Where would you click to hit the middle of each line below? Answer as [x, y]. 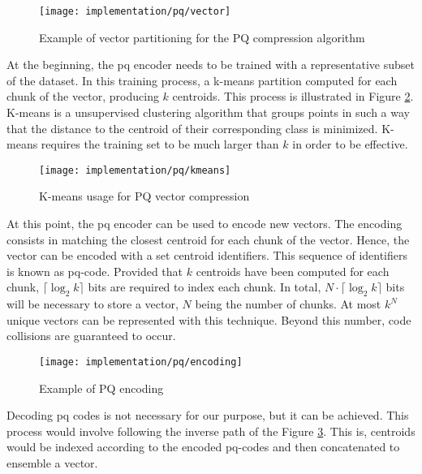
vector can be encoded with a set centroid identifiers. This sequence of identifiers [207, 255]
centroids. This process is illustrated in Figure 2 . [293, 96]
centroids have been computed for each [293, 271]
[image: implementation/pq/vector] [135, 11]
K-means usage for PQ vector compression [144, 196]
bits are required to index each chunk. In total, [205, 287]
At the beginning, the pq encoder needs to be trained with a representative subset [211, 65]
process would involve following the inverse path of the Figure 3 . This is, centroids [211, 431]
